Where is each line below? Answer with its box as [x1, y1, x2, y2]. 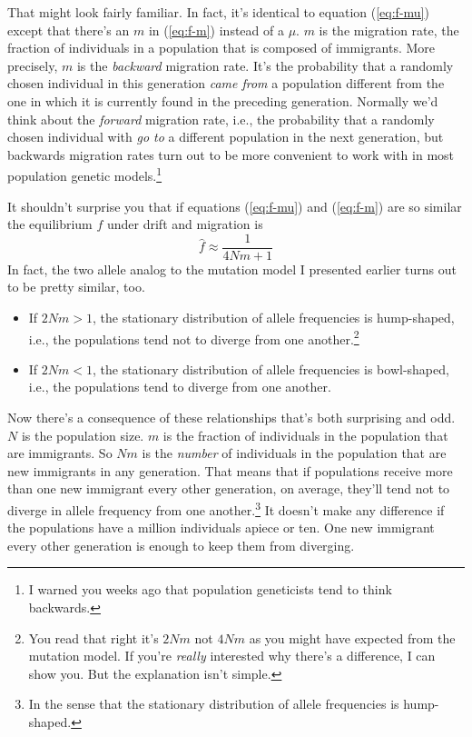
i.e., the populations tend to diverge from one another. [28, 377, 331, 396]
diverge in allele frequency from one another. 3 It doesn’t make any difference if [7, 498, 445, 519]
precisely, [7, 55, 58, 75]
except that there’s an [7, 20, 130, 39]
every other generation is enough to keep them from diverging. [7, 535, 355, 554]
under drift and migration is [106, 214, 263, 234]
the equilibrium [7, 214, 93, 234]
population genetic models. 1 [7, 164, 162, 184]
